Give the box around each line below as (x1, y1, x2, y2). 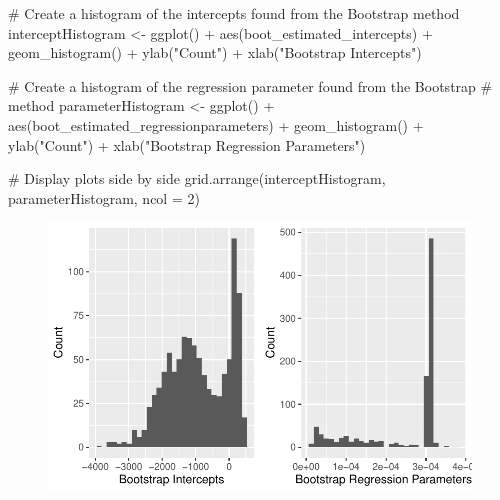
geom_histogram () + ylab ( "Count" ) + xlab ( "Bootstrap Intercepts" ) (8, 42, 422, 63)
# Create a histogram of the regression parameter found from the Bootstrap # (8, 75, 493, 96)
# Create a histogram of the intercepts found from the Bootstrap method (8, 3, 460, 23)
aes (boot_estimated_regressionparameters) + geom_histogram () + (8, 114, 424, 135)
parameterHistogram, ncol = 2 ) (8, 187, 200, 208)
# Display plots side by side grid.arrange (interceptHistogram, (8, 168, 386, 189)
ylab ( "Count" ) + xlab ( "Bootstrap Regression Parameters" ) (8, 134, 366, 155)
